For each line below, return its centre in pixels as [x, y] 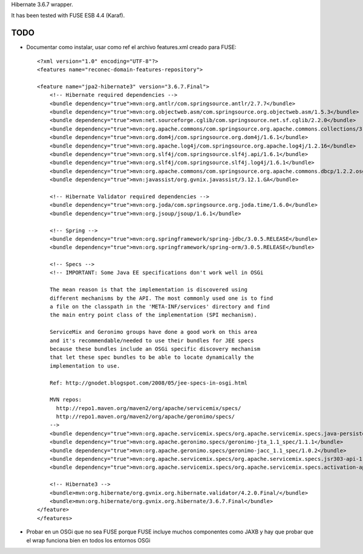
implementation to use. [85, 366]
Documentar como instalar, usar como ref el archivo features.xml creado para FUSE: [131, 47]
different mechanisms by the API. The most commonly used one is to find [161, 298]
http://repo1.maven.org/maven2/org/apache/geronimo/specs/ [146, 417]
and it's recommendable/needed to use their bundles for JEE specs [152, 341]
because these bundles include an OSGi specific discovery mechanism [155, 349]
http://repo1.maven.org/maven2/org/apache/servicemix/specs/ [149, 408]
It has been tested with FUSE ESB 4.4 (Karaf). [68, 16]
